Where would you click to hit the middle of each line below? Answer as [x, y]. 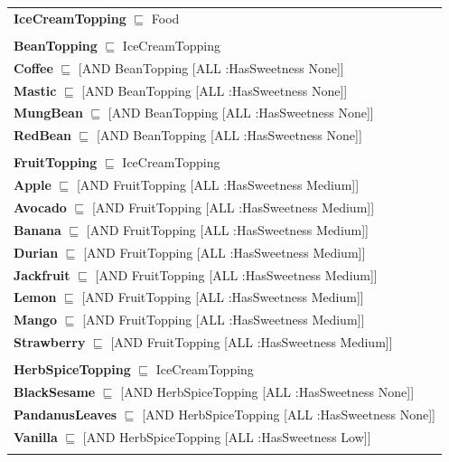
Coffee [33, 67]
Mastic [35, 90]
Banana [37, 229]
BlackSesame [55, 391]
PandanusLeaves [65, 414]
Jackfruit [42, 274]
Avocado [40, 207]
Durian [36, 252]
